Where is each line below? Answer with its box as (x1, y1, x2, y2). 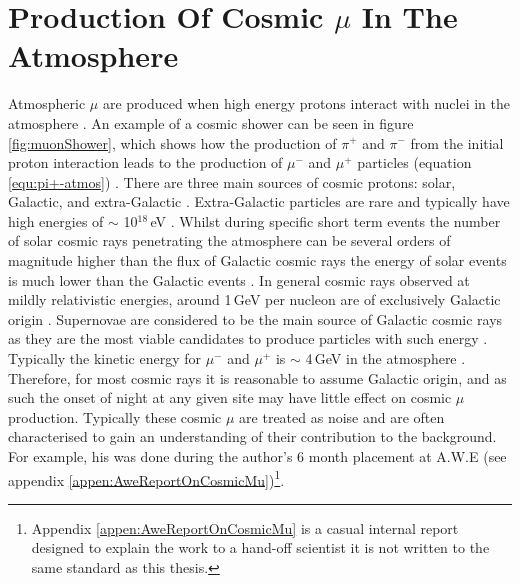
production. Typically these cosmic (8, 406, 222, 427)
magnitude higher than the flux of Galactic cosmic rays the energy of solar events (8, 250, 507, 271)
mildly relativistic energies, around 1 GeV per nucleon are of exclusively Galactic (8, 289, 501, 310)
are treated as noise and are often (239, 406, 445, 427)
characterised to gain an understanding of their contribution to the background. (8, 426, 497, 447)
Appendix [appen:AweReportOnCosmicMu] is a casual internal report (31, 517, 459, 538)
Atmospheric (8, 93, 86, 114)
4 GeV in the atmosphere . (305, 348, 466, 369)
